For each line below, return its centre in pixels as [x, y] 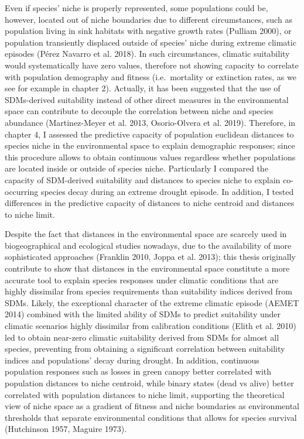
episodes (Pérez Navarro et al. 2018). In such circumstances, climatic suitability [147, 54]
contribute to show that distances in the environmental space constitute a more [147, 268]
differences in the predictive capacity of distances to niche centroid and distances [150, 203]
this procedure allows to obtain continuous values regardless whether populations [150, 157]
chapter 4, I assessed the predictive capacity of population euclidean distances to [149, 134]
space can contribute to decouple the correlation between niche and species [139, 111]
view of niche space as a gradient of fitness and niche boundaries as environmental [152, 406]
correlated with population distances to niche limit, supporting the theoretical [145, 394]
